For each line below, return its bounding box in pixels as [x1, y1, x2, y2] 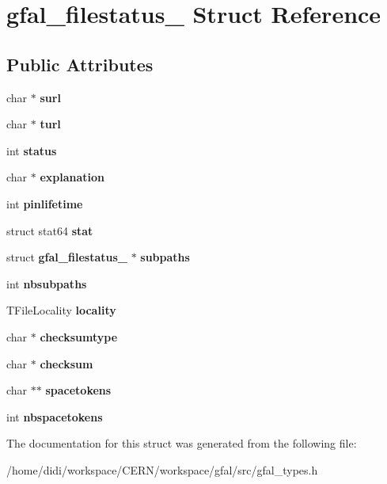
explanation [40, 169, 105, 185]
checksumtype [40, 328, 118, 345]
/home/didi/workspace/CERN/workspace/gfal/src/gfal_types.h [6, 461, 318, 478]
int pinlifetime [6, 195, 83, 212]
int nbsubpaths [6, 275, 87, 292]
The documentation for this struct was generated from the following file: [6, 435, 357, 452]
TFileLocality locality [6, 302, 116, 318]
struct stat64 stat [6, 222, 93, 238]
